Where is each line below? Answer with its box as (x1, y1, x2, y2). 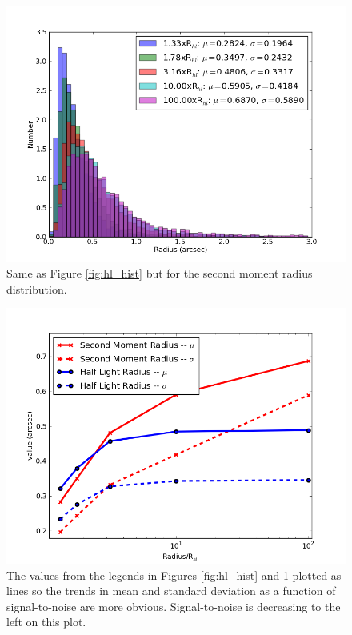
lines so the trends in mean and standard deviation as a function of (6, 582, 336, 599)
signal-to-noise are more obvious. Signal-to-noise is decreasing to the (6, 597, 341, 614)
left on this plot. (6, 613, 86, 630)
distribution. (6, 280, 67, 297)
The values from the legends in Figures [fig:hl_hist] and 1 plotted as (6, 566, 342, 583)
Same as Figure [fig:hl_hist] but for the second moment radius (6, 265, 313, 282)
